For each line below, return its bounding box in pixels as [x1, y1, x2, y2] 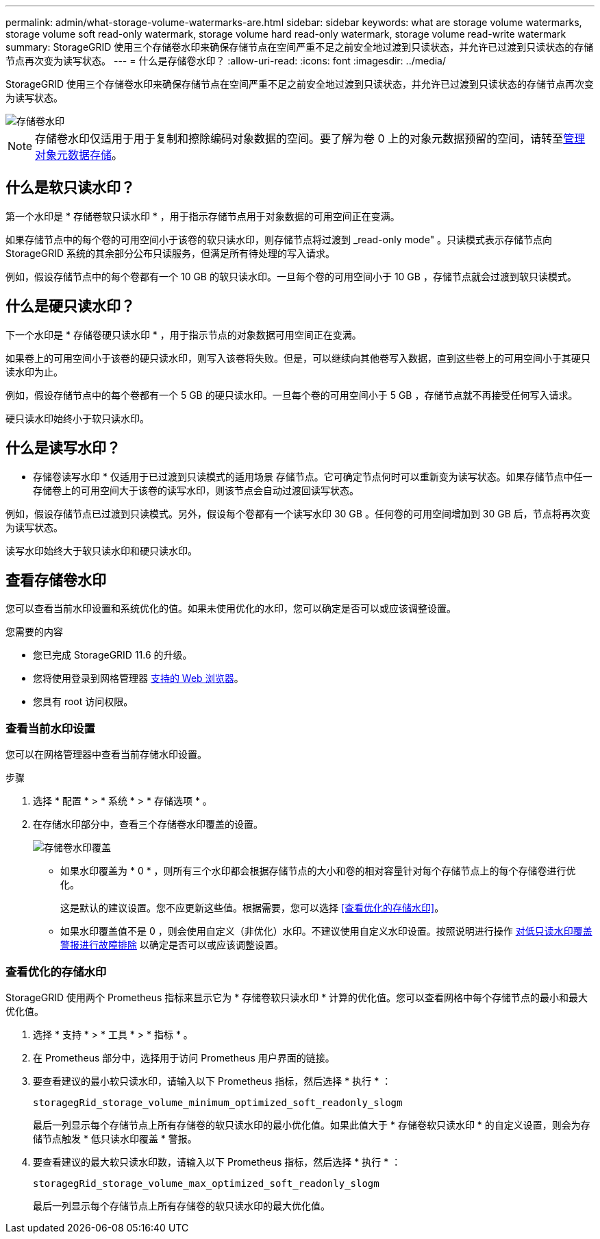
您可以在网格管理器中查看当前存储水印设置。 [5, 748, 207, 761]
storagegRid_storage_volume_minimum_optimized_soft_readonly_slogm [33, 1096, 403, 1108]
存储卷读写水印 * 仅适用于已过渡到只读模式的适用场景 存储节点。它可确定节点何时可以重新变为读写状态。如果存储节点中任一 [33, 470, 592, 482]
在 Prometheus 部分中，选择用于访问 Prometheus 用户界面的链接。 [33, 1051, 335, 1064]
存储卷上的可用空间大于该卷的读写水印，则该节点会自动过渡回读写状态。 [33, 484, 359, 496]
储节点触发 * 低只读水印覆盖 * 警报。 [33, 1132, 197, 1144]
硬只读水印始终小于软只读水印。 [5, 412, 149, 424]
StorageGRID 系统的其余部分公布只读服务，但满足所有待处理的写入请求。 [5, 247, 335, 259]
